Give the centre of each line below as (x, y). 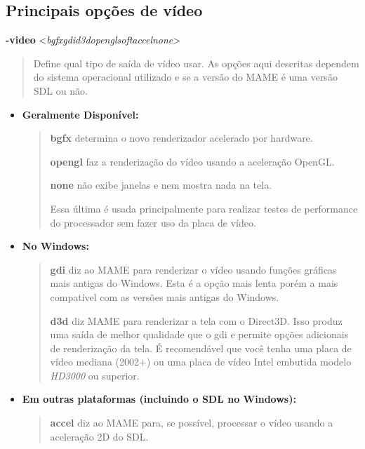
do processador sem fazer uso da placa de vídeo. (153, 222)
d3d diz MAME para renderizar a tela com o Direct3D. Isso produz (196, 320)
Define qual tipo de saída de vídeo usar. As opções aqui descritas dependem (196, 63)
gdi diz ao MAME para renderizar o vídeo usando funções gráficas (193, 269)
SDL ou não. (60, 90)
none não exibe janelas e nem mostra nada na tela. (161, 185)
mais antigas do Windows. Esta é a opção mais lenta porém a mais (194, 283)
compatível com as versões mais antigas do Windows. (165, 296)
